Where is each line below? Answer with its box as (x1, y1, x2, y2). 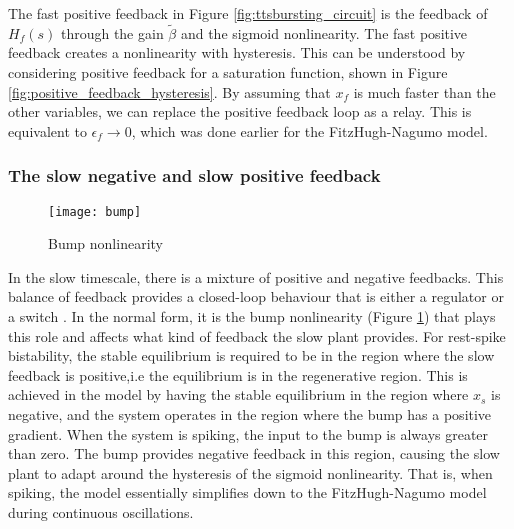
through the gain (60, 22, 164, 43)
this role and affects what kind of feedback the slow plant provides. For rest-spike (8, 325, 506, 346)
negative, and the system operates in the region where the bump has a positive (8, 404, 492, 424)
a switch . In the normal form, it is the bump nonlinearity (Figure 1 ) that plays (8, 306, 496, 327)
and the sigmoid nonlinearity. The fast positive (180, 22, 468, 43)
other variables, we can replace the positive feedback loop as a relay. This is (8, 101, 472, 122)
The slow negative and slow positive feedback (8, 163, 381, 188)
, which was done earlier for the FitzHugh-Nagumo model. (131, 120, 488, 141)
